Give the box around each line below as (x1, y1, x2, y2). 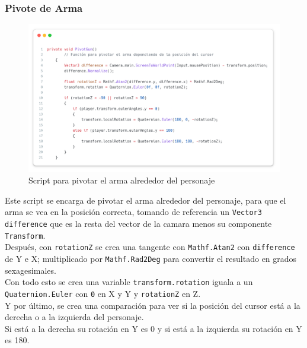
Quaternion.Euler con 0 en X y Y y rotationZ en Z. (5, 287, 201, 299)
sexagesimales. (5, 264, 56, 276)
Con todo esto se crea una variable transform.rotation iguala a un (5, 276, 253, 288)
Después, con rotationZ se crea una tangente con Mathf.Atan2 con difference (5, 241, 295, 253)
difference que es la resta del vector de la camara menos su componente (5, 217, 272, 230)
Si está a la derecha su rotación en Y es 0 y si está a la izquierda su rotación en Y (5, 322, 302, 334)
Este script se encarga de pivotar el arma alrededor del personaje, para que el (5, 194, 286, 206)
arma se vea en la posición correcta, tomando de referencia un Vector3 (5, 205, 262, 218)
